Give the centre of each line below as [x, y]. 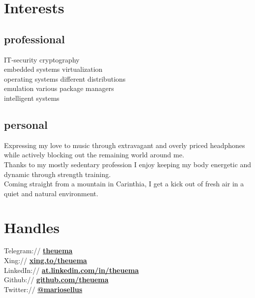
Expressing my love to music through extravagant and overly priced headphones [125, 145]
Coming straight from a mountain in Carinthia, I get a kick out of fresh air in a [124, 184]
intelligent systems [32, 98]
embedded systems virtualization [53, 69]
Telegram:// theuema [38, 251]
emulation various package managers [59, 88]
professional [34, 39]
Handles [32, 227]
